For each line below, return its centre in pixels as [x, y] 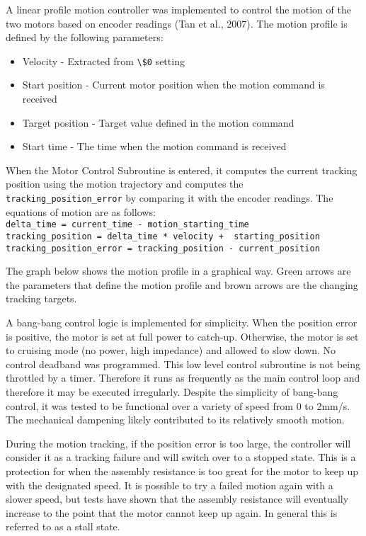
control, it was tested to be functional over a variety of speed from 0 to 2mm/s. [178, 405]
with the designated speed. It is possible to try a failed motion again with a [170, 485]
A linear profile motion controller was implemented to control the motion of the [178, 9]
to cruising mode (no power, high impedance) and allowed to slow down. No [171, 350]
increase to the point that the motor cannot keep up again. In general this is [172, 512]
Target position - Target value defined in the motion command [158, 122]
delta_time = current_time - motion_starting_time [127, 225]
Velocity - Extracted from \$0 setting [103, 61]
